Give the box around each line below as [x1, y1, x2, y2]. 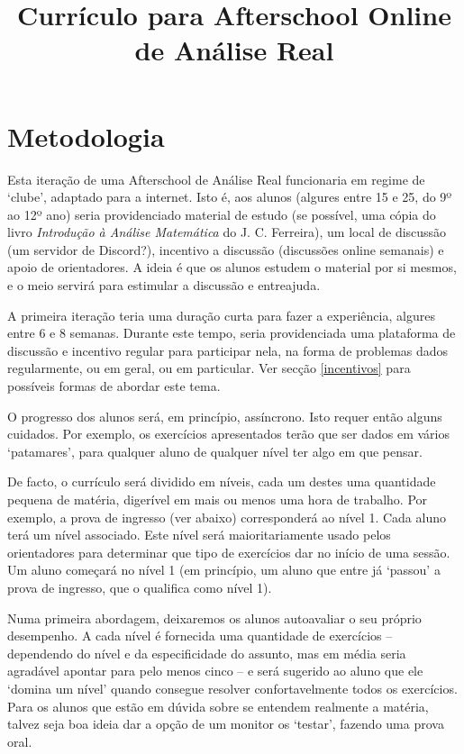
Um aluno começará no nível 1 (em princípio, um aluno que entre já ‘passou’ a [7, 560, 441, 579]
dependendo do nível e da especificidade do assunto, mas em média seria [7, 643, 406, 662]
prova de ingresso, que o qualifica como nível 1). [7, 577, 272, 596]
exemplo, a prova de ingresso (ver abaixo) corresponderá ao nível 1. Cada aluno [7, 507, 446, 526]
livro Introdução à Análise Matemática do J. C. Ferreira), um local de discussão [7, 223, 447, 241]
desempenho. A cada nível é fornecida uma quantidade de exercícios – [7, 626, 393, 645]
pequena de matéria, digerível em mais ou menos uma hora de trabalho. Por [7, 490, 428, 508]
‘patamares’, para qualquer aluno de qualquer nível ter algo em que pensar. [7, 441, 423, 460]
